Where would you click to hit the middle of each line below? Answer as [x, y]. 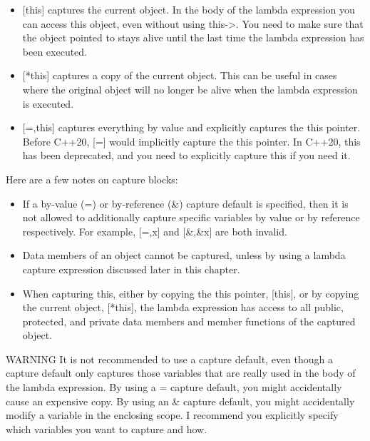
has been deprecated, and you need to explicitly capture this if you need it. [186, 155]
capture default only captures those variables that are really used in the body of [181, 373]
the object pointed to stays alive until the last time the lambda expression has [193, 37]
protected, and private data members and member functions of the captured [189, 321]
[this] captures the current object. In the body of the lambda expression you [189, 9]
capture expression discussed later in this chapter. [131, 269]
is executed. [48, 103]
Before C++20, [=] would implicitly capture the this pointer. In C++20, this [191, 141]
